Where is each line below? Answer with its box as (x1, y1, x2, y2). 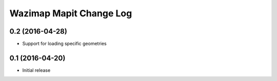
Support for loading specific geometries (22, 41, 107, 47)
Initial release (22, 67, 51, 73)
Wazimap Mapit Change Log (9, 8, 132, 19)
